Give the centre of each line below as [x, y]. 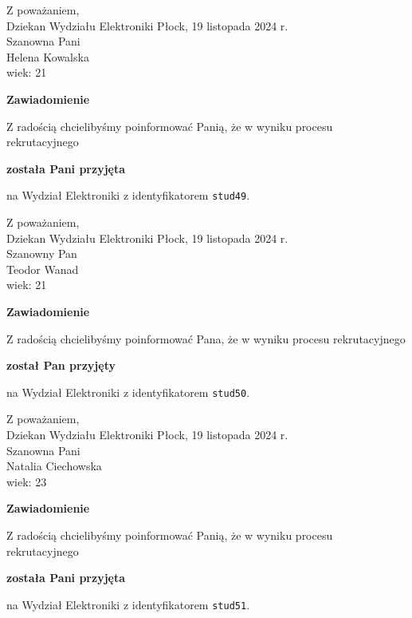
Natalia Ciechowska [54, 466]
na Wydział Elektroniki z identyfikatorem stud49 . [128, 195]
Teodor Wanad [43, 269]
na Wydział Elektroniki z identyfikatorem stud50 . [128, 392]
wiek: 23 [27, 481]
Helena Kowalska [48, 56]
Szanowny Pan [42, 254]
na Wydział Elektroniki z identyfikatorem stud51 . [128, 604]
